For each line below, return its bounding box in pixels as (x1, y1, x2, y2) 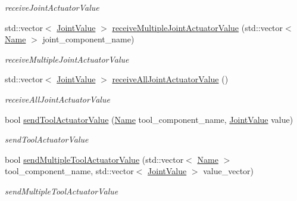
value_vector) (203, 165, 254, 177)
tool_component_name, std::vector (5, 165, 134, 177)
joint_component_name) (42, 33, 135, 45)
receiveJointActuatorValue (5, 1, 99, 13)
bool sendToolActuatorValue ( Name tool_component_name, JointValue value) (5, 113, 293, 125)
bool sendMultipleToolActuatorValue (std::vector (5, 153, 184, 165)
